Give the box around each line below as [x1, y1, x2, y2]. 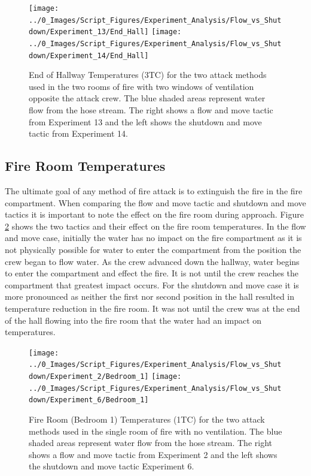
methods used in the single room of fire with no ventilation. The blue [29, 424, 282, 437]
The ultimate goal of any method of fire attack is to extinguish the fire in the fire [5, 185, 303, 197]
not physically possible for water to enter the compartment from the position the [5, 243, 301, 256]
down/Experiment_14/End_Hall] [29, 51, 149, 60]
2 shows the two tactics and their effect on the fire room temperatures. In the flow [5, 219, 306, 232]
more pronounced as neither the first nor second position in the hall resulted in [5, 290, 295, 303]
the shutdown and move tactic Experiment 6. [29, 460, 194, 472]
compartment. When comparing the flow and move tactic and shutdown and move [5, 196, 306, 209]
